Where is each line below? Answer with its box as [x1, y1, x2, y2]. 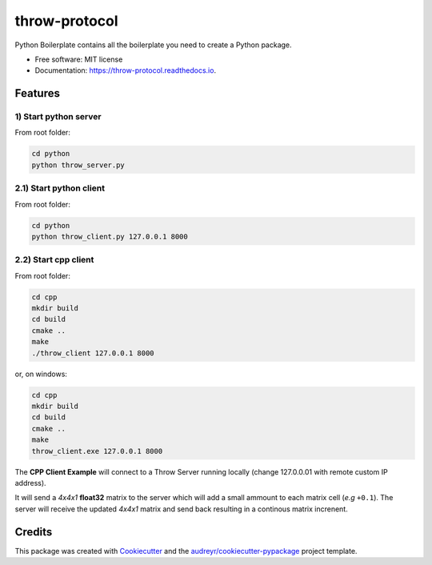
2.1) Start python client [14, 182, 106, 194]
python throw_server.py [31, 160, 126, 170]
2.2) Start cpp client [14, 254, 94, 266]
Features [14, 86, 60, 100]
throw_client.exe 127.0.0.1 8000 [31, 447, 163, 455]
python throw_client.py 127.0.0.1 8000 [31, 232, 188, 241]
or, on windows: [14, 369, 68, 379]
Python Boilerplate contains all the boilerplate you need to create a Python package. [14, 40, 292, 50]
